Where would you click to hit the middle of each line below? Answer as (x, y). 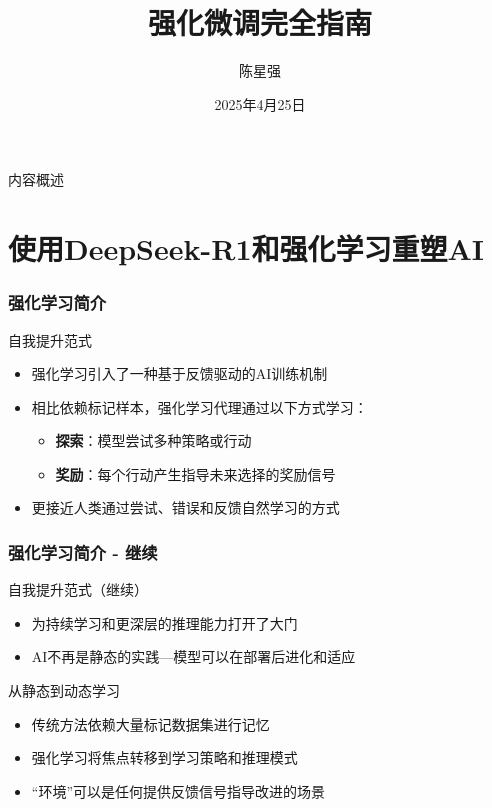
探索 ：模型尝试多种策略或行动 (153, 440)
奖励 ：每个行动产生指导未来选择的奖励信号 (195, 473)
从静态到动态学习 (64, 690)
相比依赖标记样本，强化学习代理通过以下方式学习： (199, 406)
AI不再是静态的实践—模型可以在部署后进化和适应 (193, 656)
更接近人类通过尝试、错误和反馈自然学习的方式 (185, 507)
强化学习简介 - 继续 (83, 551)
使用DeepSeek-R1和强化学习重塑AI (246, 248)
